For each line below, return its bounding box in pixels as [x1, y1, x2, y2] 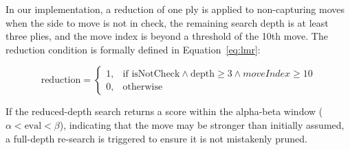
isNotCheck [131, 68, 180, 79]
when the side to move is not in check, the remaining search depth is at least [6, 15, 329, 29]
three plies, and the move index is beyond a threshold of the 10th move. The [6, 29, 328, 43]
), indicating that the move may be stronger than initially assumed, [59, 117, 344, 132]
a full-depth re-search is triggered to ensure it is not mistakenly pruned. [6, 131, 307, 145]
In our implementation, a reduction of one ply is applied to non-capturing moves [6, 2, 345, 16]
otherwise [122, 82, 163, 92]
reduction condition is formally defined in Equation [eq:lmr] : [6, 42, 261, 56]
